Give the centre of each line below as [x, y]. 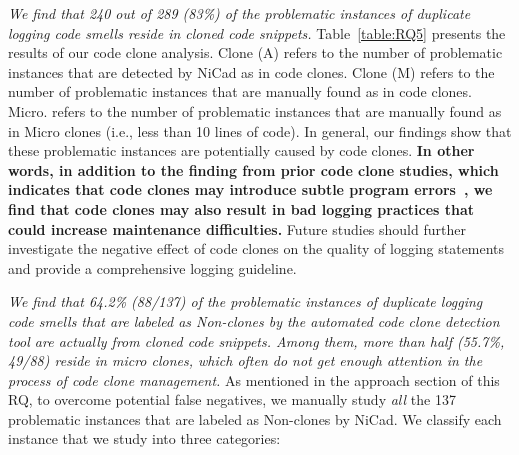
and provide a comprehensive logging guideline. [152, 267]
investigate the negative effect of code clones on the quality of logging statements [256, 248]
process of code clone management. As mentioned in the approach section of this [254, 379]
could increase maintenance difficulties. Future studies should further [237, 228]
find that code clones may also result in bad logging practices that [241, 208]
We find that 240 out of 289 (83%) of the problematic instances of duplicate [239, 13]
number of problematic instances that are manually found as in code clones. [240, 91]
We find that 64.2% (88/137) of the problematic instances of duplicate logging [245, 301]
